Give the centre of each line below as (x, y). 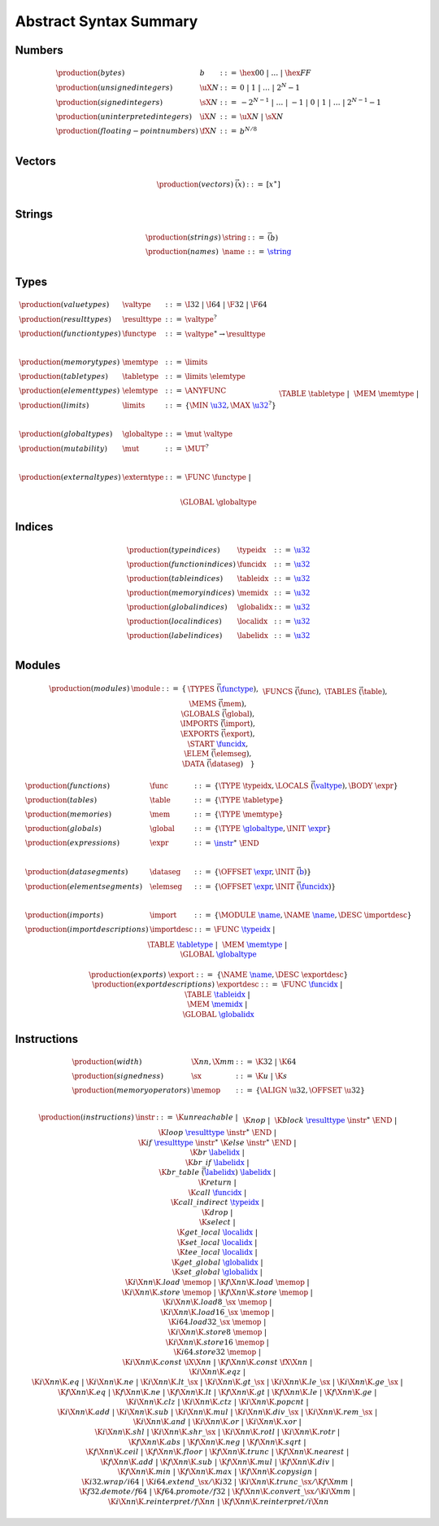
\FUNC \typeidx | (245, 929)
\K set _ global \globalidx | (217, 1272)
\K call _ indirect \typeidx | (217, 1203)
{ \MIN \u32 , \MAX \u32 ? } (230, 405)
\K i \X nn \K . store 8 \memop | (217, 1332)
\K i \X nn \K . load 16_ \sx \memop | (217, 1312)
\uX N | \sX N (262, 117)
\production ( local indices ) (174, 621)
